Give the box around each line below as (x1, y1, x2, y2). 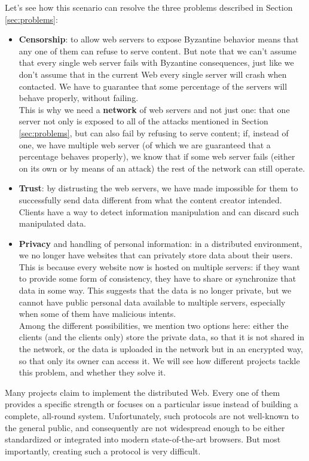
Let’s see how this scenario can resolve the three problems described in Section (5, 1, 293, 13)
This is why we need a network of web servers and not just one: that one (19, 103, 290, 115)
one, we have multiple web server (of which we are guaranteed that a (19, 138, 271, 151)
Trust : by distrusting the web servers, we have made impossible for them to (19, 182, 298, 194)
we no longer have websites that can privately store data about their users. (19, 249, 293, 261)
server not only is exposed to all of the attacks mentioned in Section (19, 115, 268, 127)
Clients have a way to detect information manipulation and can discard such (19, 205, 299, 218)
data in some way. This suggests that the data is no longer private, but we (19, 284, 292, 297)
